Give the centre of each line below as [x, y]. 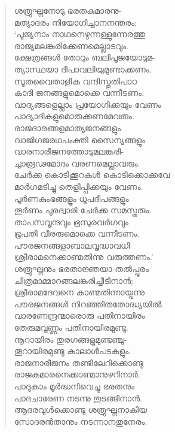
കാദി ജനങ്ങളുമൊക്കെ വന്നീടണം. [79, 93]
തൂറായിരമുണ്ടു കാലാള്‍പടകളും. [73, 351]
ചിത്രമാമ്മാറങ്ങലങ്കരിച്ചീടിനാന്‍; [74, 280]
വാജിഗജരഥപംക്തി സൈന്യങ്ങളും [80, 139]
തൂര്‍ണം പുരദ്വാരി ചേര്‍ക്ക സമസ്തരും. [83, 210]
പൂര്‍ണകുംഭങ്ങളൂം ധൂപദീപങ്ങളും [71, 198]
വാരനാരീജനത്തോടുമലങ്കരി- [69, 151]
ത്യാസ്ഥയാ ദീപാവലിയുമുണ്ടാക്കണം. [83, 69]
